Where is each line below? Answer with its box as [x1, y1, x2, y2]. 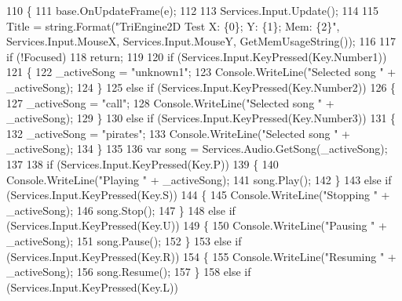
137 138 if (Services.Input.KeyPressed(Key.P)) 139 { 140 [6, 155, 279, 172]
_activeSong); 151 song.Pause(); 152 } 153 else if [6, 232, 242, 248]
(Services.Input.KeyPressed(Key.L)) [6, 278, 178, 295]
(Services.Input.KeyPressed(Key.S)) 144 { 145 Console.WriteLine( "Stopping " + [6, 187, 390, 203]
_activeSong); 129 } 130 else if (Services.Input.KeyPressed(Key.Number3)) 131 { [6, 110, 397, 126]
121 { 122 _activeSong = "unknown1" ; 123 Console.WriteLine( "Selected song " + [6, 63, 397, 80]
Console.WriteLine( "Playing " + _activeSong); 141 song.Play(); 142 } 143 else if [6, 171, 392, 187]
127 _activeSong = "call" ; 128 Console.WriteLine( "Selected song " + [6, 94, 334, 111]
